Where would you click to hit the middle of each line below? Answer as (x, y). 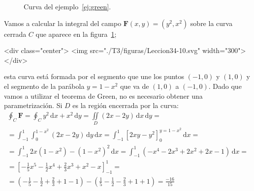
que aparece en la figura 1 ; (76, 34)
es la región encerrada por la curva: (126, 105)
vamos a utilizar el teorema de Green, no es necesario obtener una (103, 95)
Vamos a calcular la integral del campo (63, 23)
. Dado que (225, 86)
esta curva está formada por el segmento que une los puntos (94, 76)
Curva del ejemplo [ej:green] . (67, 6)
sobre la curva (211, 23)
